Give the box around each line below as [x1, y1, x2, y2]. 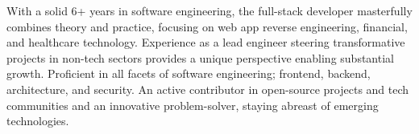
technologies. [6, 112, 69, 129]
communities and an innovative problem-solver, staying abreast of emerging [6, 96, 379, 113]
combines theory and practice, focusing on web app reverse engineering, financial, [6, 18, 408, 35]
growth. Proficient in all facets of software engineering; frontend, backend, [6, 65, 371, 82]
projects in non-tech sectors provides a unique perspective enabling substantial [6, 49, 394, 66]
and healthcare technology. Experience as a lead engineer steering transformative [6, 34, 405, 51]
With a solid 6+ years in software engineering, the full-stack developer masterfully [6, 2, 413, 18]
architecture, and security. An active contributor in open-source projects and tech [6, 80, 409, 97]
